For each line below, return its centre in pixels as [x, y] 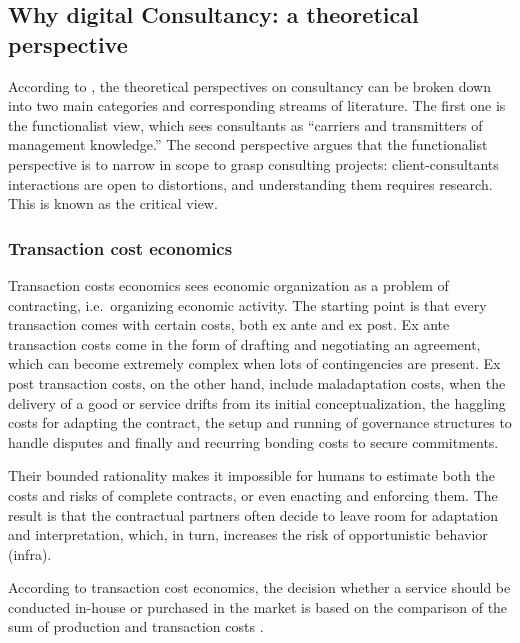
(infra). [30, 553]
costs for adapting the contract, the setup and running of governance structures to [260, 422]
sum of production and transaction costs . [136, 626]
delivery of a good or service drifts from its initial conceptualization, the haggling [257, 402]
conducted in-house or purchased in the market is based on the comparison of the [258, 606]
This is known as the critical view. [113, 203]
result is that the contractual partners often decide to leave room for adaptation [253, 514]
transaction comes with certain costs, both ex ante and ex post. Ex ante [229, 324]
